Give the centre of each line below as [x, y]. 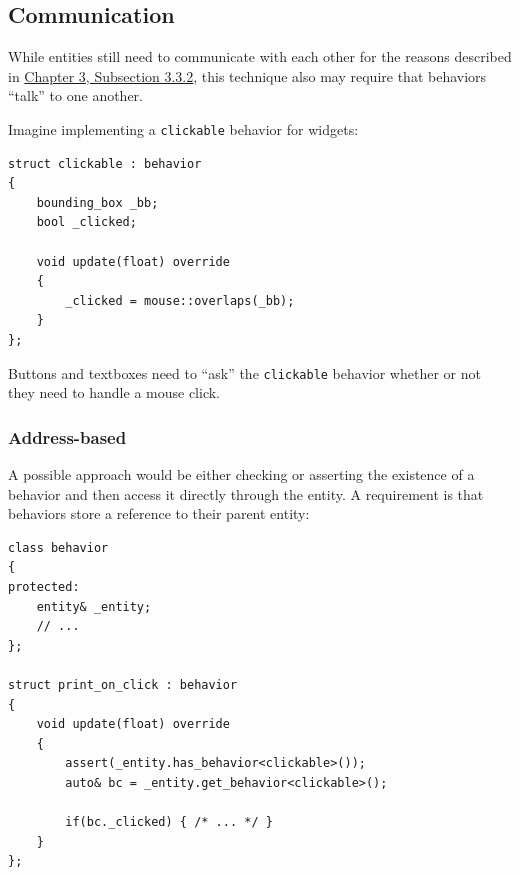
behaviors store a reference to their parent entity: [159, 513]
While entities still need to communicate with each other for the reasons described [260, 56]
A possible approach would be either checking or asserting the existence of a [241, 474]
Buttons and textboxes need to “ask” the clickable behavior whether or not [244, 372]
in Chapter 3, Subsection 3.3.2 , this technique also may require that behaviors [247, 75]
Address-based [67, 436]
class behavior [58, 547]
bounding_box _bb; [97, 202]
